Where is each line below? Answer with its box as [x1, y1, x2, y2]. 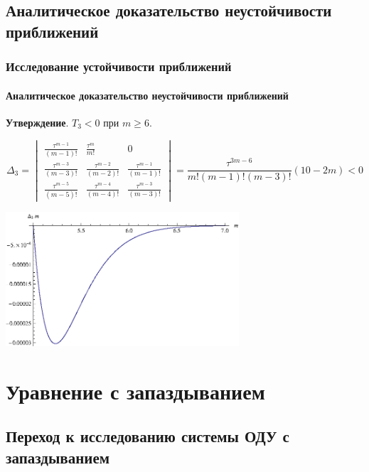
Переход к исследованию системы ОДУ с [6, 425, 289, 447]
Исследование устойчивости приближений [6, 58, 232, 75]
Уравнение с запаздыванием [6, 376, 265, 405]
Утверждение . [6, 114, 69, 129]
